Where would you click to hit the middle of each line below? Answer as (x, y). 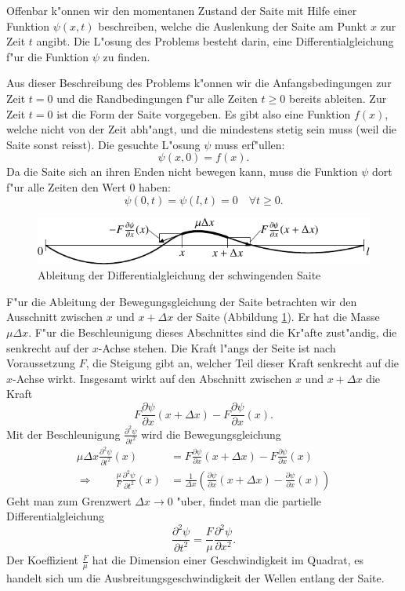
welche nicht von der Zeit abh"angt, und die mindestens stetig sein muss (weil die (202, 129)
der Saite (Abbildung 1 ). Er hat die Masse (278, 317)
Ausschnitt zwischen (55, 317)
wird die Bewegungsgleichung (211, 434)
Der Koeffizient (42, 560)
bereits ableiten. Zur (338, 98)
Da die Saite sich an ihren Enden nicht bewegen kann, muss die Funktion (182, 171)
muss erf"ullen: (250, 144)
